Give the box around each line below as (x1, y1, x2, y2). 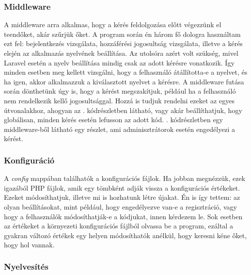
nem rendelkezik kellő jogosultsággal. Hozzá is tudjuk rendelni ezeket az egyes (4, 95, 235, 105)
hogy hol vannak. (4, 240, 55, 250)
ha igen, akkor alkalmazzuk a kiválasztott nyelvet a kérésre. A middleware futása (4, 76, 244, 86)
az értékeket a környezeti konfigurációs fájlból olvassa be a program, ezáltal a (4, 221, 233, 231)
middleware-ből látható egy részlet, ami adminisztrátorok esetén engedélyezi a (4, 124, 235, 134)
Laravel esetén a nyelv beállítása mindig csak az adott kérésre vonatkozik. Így (4, 57, 235, 67)
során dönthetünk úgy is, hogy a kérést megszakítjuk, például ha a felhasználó (4, 86, 236, 96)
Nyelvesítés (4, 260, 49, 272)
